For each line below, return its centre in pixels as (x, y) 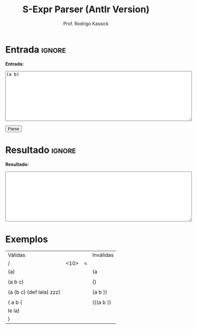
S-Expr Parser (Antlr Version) (86, 9)
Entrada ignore (36, 49)
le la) (14, 311)
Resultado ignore (41, 150)
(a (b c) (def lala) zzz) (34, 292)
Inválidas (103, 255)
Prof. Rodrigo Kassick (86, 24)
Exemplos (27, 239)
